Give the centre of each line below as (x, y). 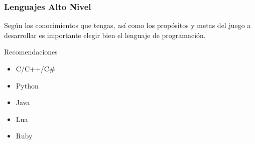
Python (27, 85)
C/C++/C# (35, 68)
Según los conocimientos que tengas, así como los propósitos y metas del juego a (127, 25)
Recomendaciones (31, 52)
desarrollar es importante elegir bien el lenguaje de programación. (105, 35)
